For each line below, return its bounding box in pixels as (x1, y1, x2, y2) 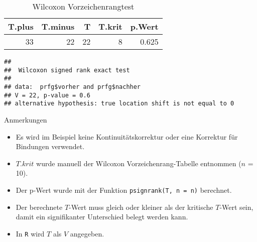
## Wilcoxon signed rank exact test (4, 66, 130, 74)
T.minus (41, 21, 75, 32)
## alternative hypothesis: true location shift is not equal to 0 (4, 100, 234, 107)
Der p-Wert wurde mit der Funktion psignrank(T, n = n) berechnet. (16, 184, 232, 195)
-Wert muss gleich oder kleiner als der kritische (69, 201, 213, 212)
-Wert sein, (219, 201, 253, 212)
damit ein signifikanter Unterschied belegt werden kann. (16, 211, 188, 222)
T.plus (8, 21, 34, 32)
